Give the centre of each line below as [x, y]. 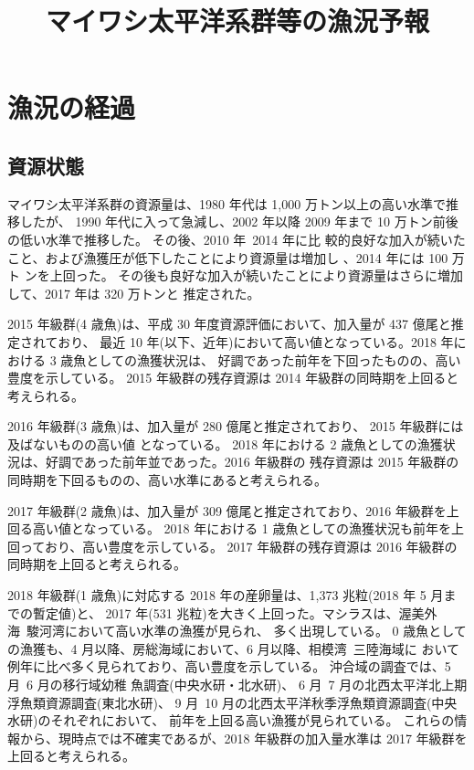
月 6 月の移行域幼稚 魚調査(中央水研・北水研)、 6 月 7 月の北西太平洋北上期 [237, 685]
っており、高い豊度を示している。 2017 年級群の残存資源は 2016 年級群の [238, 546]
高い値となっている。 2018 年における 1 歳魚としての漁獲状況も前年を [242, 528]
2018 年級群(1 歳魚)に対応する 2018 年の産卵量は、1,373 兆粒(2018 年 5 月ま [232, 595]
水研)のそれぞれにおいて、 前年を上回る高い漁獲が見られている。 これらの [231, 720]
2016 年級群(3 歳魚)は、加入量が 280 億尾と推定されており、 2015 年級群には [236, 426]
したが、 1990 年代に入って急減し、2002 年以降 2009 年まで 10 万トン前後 [239, 222]
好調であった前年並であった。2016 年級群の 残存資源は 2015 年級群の [252, 462]
